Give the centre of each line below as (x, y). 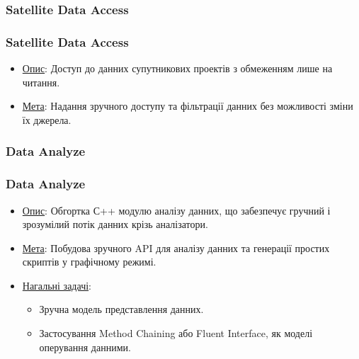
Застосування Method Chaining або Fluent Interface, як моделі (176, 333)
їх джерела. (47, 119)
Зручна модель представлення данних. (121, 309)
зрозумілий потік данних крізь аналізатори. (115, 224)
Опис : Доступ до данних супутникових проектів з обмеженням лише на (177, 68)
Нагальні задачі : (57, 285)
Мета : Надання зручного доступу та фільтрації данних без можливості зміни (188, 106)
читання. (41, 82)
